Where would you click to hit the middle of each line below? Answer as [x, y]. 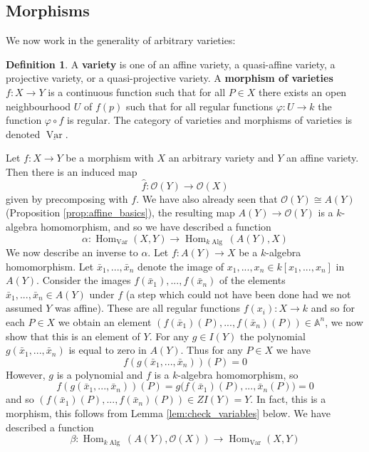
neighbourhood [38, 106]
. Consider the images [84, 280]
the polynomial [272, 336]
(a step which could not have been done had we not [238, 294]
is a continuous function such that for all [137, 91]
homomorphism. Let [50, 266]
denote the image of [181, 266]
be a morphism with [110, 158]
